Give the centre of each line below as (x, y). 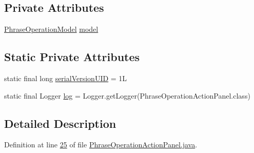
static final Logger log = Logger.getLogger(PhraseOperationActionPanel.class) (127, 95)
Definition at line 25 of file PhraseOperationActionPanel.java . (101, 145)
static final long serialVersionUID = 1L (66, 78)
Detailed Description (60, 123)
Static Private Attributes (72, 57)
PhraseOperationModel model (51, 29)
